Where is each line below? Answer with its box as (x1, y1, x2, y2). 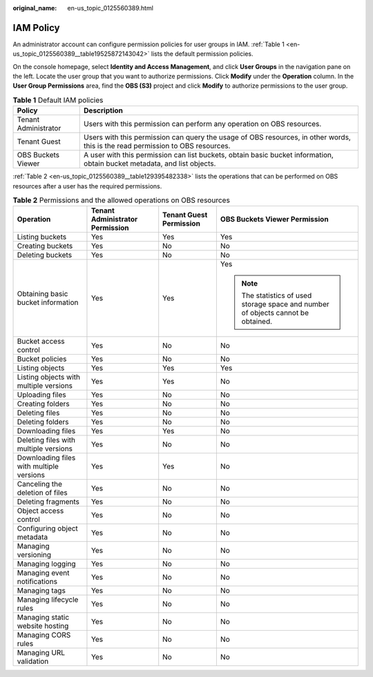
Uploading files (17, 390, 66, 400)
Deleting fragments (17, 497, 79, 507)
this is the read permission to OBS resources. (84, 141, 231, 151)
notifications (17, 577, 58, 587)
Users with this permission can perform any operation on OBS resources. (84, 119, 322, 129)
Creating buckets (17, 242, 73, 251)
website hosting (17, 621, 69, 631)
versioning (17, 550, 52, 560)
